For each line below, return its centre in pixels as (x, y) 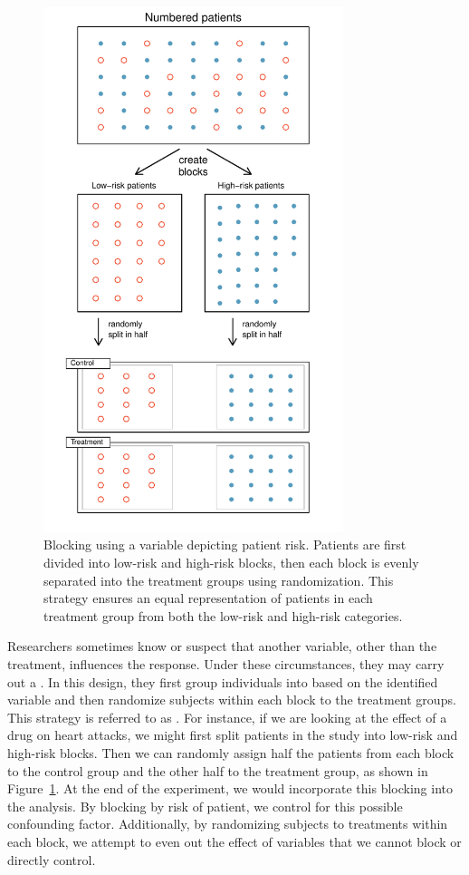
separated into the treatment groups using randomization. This (219, 580)
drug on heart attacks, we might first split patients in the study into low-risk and (233, 735)
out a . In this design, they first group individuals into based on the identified (223, 681)
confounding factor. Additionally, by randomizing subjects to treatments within (228, 824)
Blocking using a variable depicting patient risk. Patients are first (225, 544)
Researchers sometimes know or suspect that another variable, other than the (222, 646)
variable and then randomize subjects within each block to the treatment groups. (232, 700)
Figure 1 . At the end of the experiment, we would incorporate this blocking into (230, 788)
